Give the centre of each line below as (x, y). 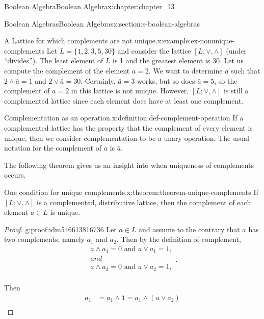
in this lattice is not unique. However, (130, 91)
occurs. (15, 175)
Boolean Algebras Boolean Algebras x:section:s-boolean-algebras (102, 23)
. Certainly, (98, 80)
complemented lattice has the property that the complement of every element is (128, 127)
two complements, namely (44, 239)
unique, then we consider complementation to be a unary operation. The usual (127, 138)
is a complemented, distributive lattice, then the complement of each (144, 202)
